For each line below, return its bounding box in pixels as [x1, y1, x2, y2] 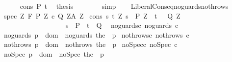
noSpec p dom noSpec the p [3, 48, 104, 59]
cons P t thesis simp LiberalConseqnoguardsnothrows [20, 1, 229, 11]
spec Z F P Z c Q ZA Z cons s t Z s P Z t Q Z [3, 10, 180, 21]
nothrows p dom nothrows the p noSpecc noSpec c [3, 39, 178, 49]
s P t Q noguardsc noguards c [65, 20, 179, 30]
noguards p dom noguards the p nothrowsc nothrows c [3, 29, 189, 40]
